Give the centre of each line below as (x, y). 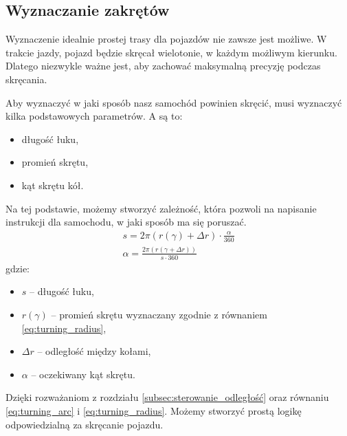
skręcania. (26, 79)
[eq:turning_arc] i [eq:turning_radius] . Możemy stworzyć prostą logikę (154, 410)
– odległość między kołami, (94, 351)
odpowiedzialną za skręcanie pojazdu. (85, 424)
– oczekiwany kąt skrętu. (83, 374)
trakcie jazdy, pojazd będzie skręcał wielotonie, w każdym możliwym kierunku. (171, 52)
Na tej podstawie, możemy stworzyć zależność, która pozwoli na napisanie (161, 208)
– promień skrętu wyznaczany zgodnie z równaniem (159, 314)
